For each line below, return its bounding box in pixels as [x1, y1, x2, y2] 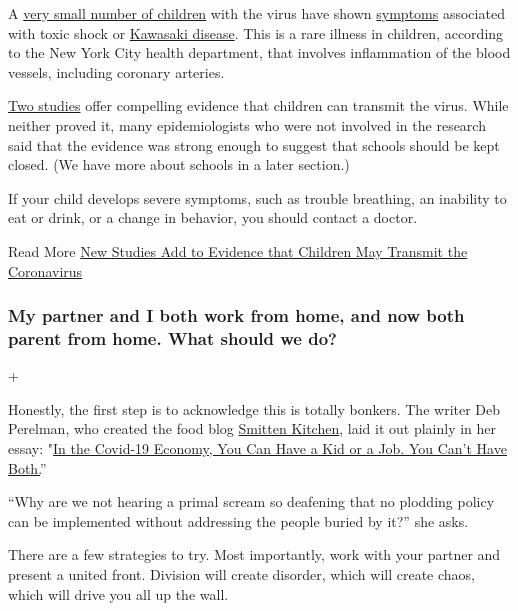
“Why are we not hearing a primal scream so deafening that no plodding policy [8, 491, 495, 512]
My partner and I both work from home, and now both [8, 303, 465, 328]
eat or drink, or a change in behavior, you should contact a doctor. [8, 207, 418, 228]
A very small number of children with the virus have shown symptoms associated [8, 3, 505, 23]
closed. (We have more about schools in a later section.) [8, 154, 350, 175]
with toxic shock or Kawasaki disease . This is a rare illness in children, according [8, 22, 504, 43]
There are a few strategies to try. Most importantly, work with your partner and [8, 544, 501, 565]
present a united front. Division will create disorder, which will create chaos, [8, 564, 476, 585]
